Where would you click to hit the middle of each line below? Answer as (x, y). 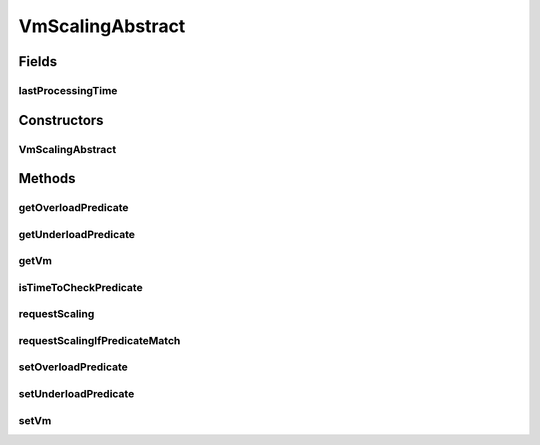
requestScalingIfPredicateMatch (99, 340)
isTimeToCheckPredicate (81, 287)
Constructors (61, 120)
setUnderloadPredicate (76, 394)
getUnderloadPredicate (76, 234)
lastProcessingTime (68, 90)
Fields (38, 61)
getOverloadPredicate (73, 208)
